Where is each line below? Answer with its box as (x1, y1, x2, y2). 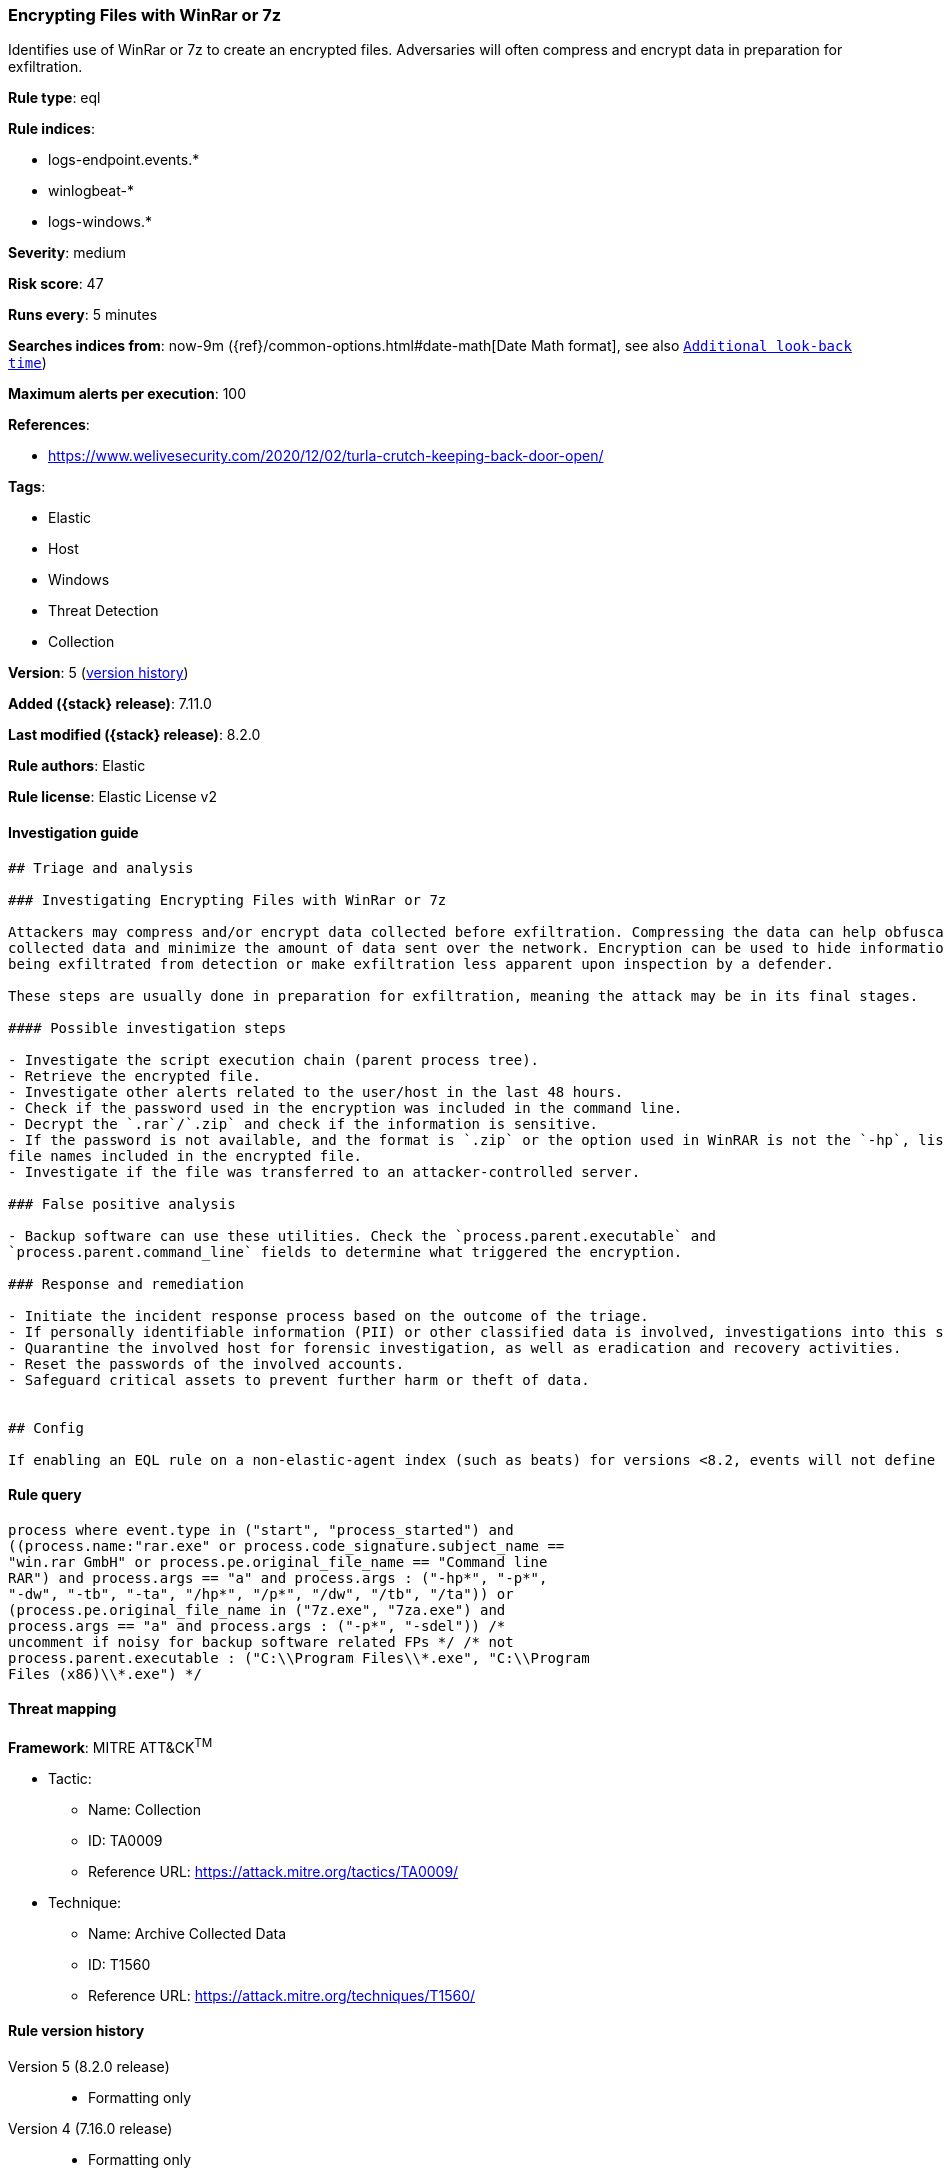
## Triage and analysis (8, 859, 194, 876)
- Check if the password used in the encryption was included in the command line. (8, 1099, 683, 1116)
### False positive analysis (8, 1195, 236, 1212)
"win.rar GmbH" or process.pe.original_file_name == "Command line (8, 1553, 548, 1570)
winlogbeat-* (48, 182, 134, 200)
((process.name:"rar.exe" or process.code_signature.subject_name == (8, 1537, 565, 1554)
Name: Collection (88, 1800, 202, 1818)
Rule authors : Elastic (8, 757, 146, 775)
